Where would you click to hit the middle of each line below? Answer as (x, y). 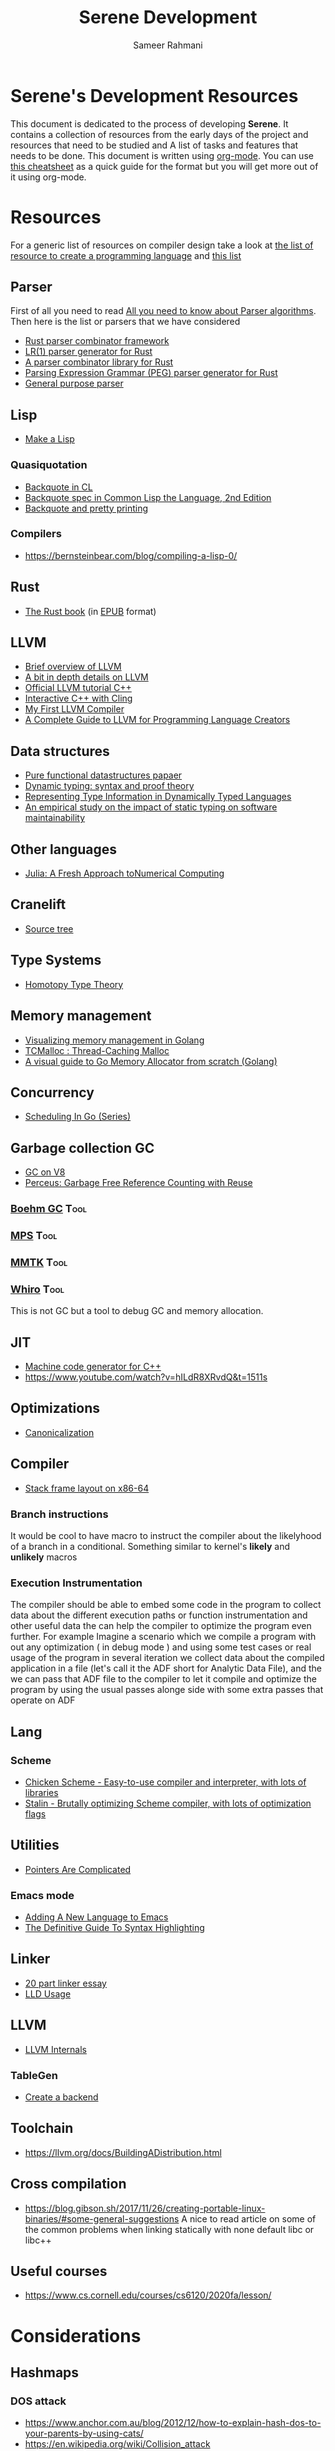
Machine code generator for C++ (93, 1367)
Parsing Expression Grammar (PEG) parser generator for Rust (151, 373)
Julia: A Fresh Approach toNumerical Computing (124, 873)
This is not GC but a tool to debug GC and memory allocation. (137, 1311)
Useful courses (59, 2271)
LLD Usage (48, 1993)
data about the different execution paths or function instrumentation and (159, 1615)
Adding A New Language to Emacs (96, 1917)
